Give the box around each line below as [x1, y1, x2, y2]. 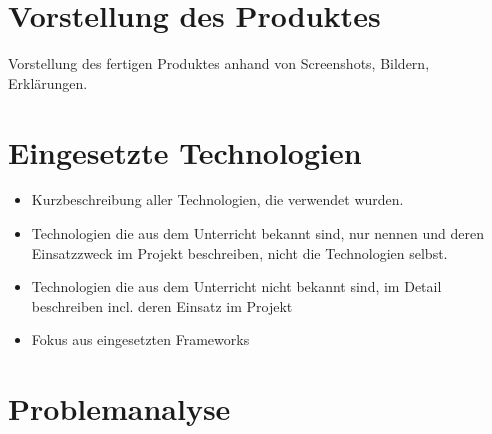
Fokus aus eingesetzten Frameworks [31, 329, 250, 350]
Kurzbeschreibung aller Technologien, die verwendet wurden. [31, 189, 404, 210]
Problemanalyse [8, 388, 231, 429]
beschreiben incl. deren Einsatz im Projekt [31, 295, 293, 316]
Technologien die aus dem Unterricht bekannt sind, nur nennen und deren [31, 223, 485, 244]
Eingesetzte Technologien [8, 131, 362, 172]
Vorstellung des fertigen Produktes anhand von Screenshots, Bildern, [8, 53, 430, 74]
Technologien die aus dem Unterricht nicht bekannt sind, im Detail [31, 276, 442, 297]
